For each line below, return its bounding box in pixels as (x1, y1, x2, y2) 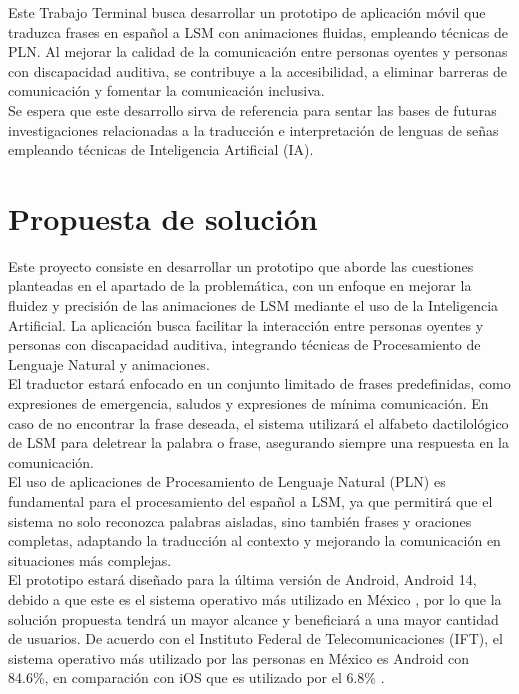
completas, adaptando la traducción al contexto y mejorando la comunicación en (8, 530, 501, 551)
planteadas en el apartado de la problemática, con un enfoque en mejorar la (8, 275, 472, 296)
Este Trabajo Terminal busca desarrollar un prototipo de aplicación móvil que (8, 2, 486, 22)
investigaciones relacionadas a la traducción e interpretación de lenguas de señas (8, 119, 499, 140)
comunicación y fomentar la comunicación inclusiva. (8, 80, 325, 101)
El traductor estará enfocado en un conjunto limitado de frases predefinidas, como (8, 373, 511, 394)
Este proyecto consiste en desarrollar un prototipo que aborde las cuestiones (8, 255, 474, 276)
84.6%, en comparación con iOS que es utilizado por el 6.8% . (8, 667, 385, 688)
